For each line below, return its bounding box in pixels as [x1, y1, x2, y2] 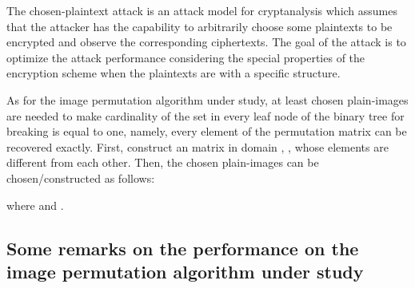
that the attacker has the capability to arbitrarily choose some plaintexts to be [6, 18, 393, 34]
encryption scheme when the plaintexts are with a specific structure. [6, 65, 341, 81]
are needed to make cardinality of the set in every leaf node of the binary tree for [6, 107, 405, 124]
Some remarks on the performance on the [6, 235, 359, 260]
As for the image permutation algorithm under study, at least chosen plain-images [6, 91, 409, 108]
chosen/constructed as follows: [6, 169, 155, 186]
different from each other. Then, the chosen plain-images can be [6, 154, 319, 171]
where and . [6, 196, 64, 213]
